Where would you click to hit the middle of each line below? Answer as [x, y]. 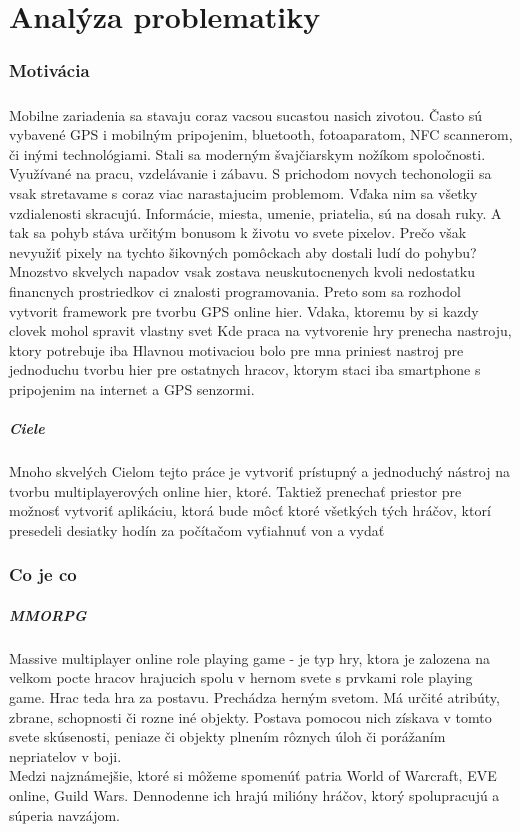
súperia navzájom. [64, 814]
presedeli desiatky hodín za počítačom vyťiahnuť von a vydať [197, 529]
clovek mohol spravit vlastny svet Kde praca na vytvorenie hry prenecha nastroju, [260, 330]
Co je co [43, 574]
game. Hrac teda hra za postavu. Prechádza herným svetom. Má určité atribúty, [254, 697]
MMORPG [48, 614]
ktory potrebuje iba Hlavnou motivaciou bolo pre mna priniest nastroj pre [236, 349]
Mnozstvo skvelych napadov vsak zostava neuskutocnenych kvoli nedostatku [242, 271]
